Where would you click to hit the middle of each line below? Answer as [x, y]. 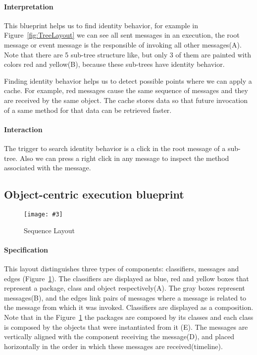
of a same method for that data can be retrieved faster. [88, 110]
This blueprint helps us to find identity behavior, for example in [101, 25]
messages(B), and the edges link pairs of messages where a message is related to [125, 297]
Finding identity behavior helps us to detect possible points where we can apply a [128, 80]
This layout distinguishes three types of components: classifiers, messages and [122, 268]
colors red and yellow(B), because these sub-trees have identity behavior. [114, 64]
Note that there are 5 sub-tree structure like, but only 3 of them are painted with [128, 54]
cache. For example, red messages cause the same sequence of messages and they [126, 90]
